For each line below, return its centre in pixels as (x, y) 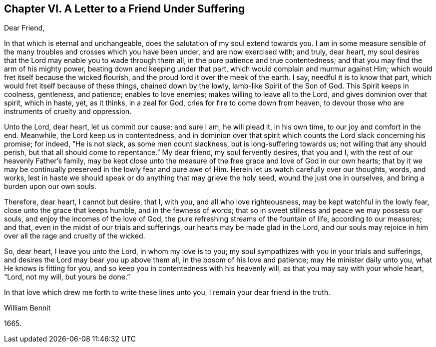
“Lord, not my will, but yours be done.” (67, 277)
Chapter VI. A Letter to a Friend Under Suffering (125, 9)
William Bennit (27, 308)
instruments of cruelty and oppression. (68, 111)
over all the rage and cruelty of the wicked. (75, 236)
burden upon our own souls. (50, 186)
